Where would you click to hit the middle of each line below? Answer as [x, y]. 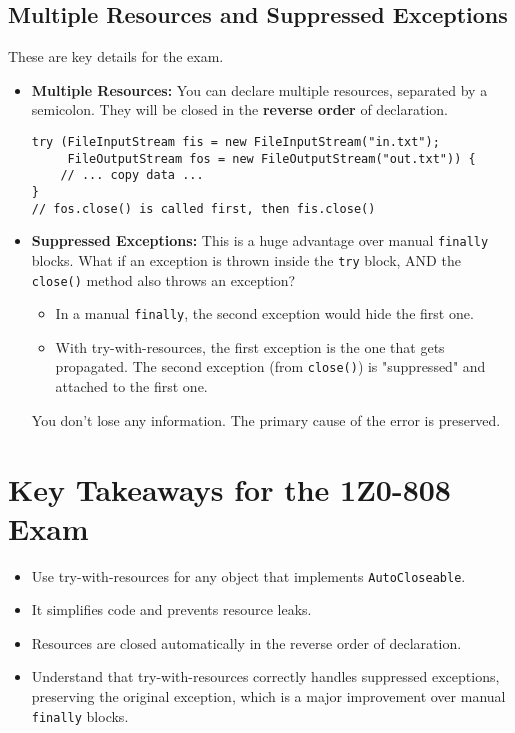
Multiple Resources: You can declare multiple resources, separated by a [259, 89]
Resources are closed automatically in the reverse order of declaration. [246, 642]
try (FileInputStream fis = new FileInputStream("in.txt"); [235, 141]
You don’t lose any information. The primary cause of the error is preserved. [266, 419]
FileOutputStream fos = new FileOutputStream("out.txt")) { [271, 158]
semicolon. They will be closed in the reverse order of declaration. [239, 109]
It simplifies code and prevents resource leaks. [171, 609]
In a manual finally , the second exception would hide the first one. [264, 313]
